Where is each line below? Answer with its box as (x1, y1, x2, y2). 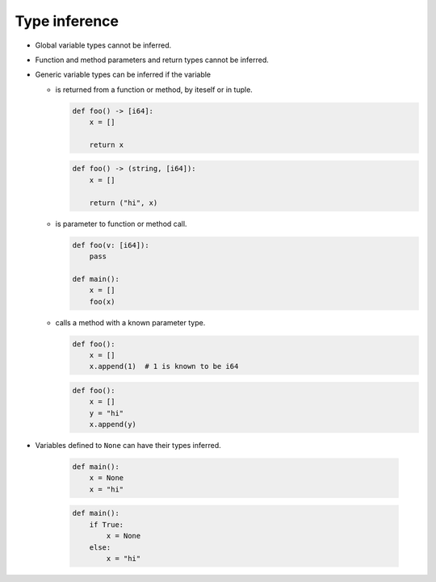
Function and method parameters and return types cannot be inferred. (35, 55, 270, 65)
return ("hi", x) (89, 198, 158, 207)
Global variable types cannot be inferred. (35, 40, 172, 50)
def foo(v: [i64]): (72, 241, 149, 249)
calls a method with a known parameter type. (55, 317, 206, 327)
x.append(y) (89, 420, 137, 429)
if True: (89, 520, 124, 529)
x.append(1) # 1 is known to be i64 (89, 362, 239, 371)
